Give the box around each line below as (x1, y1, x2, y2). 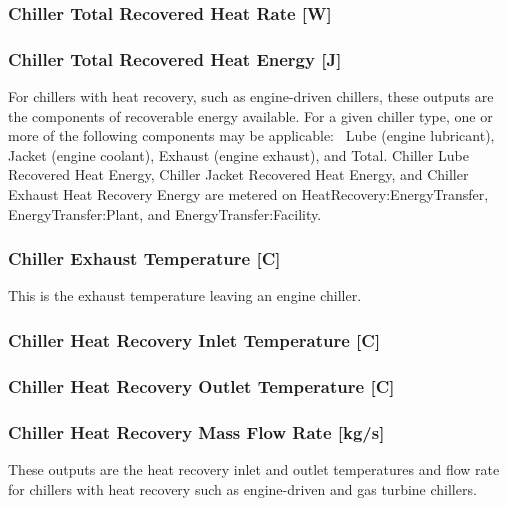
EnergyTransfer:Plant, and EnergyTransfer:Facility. (8, 203, 322, 224)
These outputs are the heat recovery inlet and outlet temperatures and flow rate (8, 458, 500, 479)
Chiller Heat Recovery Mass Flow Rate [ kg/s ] (8, 419, 385, 444)
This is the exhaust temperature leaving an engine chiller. (8, 285, 362, 306)
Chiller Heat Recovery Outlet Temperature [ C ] (8, 373, 395, 398)
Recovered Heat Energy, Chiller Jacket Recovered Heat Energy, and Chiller (8, 164, 469, 185)
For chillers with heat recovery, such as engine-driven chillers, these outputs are (8, 86, 494, 107)
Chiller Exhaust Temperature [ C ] (8, 246, 281, 271)
